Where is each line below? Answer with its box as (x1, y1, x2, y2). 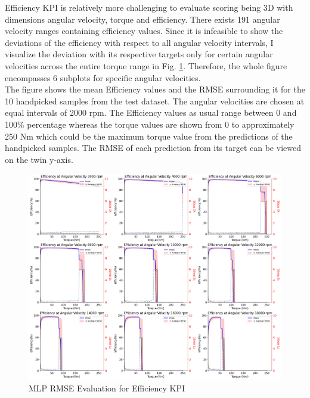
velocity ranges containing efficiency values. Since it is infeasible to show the (5, 24, 283, 37)
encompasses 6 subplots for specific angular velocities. (5, 71, 201, 84)
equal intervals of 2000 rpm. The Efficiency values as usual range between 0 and (5, 106, 297, 119)
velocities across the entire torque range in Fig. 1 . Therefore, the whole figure (5, 59, 287, 72)
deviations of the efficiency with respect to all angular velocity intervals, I (5, 36, 274, 48)
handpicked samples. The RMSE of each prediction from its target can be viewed (5, 141, 301, 154)
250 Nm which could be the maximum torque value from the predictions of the (5, 129, 293, 142)
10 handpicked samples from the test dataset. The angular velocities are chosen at (5, 94, 305, 107)
